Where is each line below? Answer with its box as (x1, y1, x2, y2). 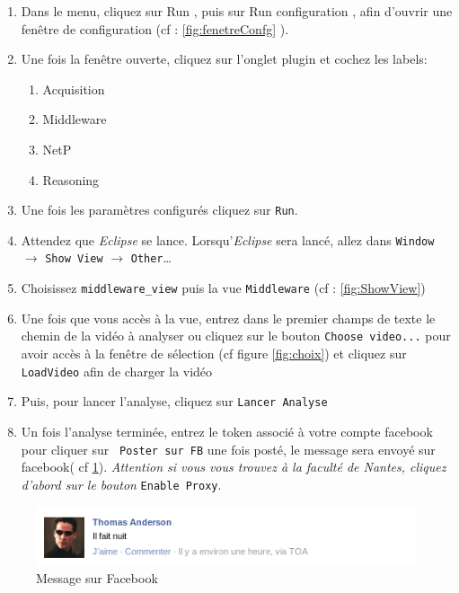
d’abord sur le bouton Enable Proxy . (21, 474, 222, 493)
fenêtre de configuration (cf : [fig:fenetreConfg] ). (21, 19, 289, 38)
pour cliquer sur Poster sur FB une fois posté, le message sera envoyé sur (21, 439, 436, 458)
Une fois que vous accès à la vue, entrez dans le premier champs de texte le (21, 308, 436, 327)
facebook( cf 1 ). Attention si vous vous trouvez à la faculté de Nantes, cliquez (21, 457, 446, 476)
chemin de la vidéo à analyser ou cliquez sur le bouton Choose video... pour (21, 326, 451, 345)
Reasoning (42, 170, 100, 189)
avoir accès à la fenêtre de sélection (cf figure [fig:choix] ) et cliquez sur (21, 344, 407, 363)
